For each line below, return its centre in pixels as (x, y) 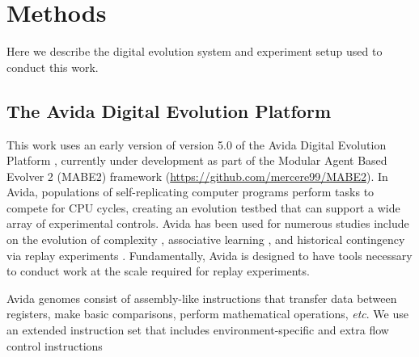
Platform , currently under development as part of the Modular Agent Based (197, 160)
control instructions (55, 345)
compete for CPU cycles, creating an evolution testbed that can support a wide (203, 207)
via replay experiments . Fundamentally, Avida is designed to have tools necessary (209, 255)
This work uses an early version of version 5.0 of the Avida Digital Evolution (197, 144)
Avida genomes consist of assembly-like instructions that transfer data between (202, 298)
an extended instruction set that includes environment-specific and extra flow (198, 330)
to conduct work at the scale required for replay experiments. (158, 271)
